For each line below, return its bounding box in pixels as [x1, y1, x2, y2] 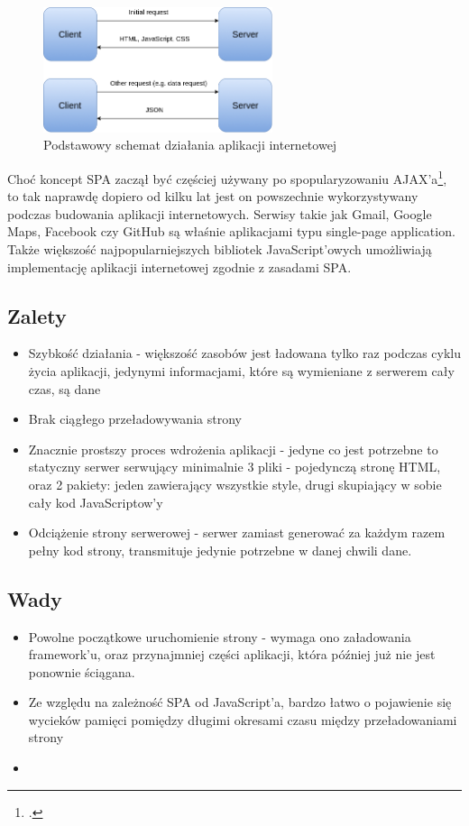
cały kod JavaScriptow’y [28, 492, 163, 511]
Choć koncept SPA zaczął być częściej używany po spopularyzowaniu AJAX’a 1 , [7, 166, 447, 188]
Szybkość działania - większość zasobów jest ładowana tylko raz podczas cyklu [28, 344, 462, 363]
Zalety [7, 301, 67, 329]
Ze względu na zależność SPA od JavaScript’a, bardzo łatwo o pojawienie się [28, 693, 452, 711]
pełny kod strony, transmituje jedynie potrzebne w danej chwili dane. [28, 540, 412, 559]
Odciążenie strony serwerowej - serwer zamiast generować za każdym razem [28, 523, 446, 542]
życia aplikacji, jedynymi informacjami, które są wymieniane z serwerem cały [28, 361, 455, 380]
